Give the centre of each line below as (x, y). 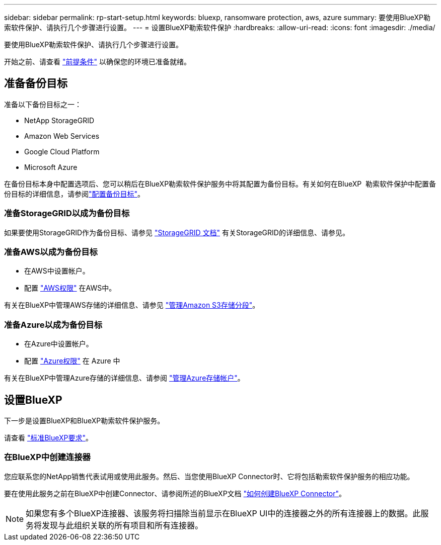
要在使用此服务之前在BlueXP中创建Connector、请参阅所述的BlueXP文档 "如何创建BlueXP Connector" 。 (175, 493)
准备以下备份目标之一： (43, 104)
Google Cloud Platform (62, 151)
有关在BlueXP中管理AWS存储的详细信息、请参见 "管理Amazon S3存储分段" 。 (132, 305)
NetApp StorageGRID (59, 120)
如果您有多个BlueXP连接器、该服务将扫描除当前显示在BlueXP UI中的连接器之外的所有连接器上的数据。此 (223, 513)
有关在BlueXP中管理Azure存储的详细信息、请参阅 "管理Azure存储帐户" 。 (124, 378)
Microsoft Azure (51, 167)
